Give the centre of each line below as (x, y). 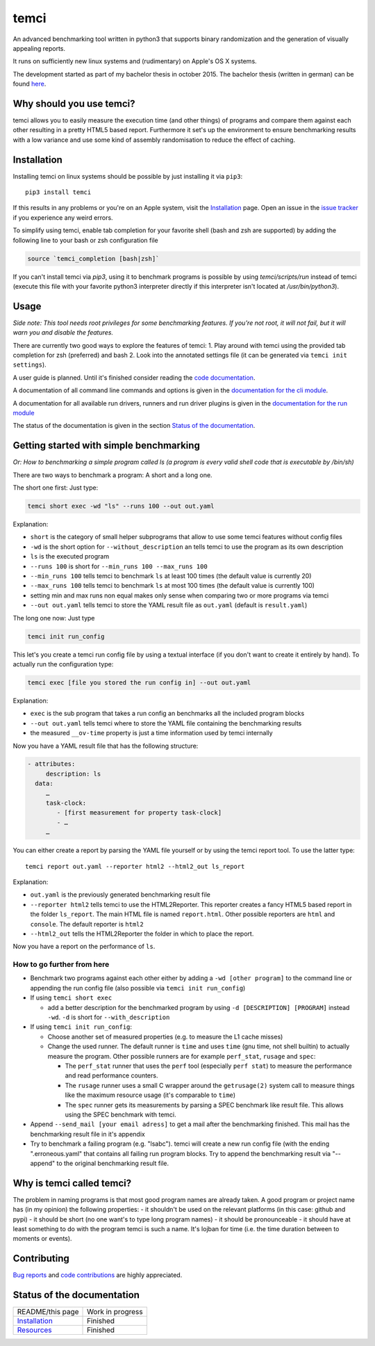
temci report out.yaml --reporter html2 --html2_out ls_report (135, 866)
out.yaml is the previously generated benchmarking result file (120, 895)
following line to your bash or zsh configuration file (86, 240)
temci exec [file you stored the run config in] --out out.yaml (139, 682)
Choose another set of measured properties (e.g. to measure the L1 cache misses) (165, 1036)
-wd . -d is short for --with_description (109, 1017)
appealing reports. (39, 48)
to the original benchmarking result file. (113, 1163)
